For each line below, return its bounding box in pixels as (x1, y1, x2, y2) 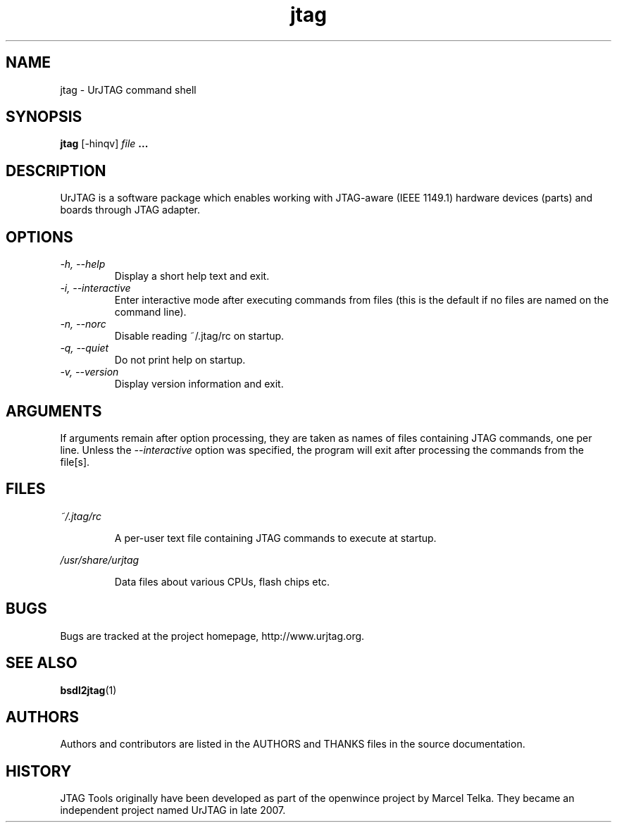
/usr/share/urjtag (60, 553, 139, 566)
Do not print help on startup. (114, 354, 246, 366)
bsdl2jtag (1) (60, 684, 117, 696)
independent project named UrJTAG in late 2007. (60, 804, 286, 817)
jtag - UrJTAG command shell (60, 83, 197, 96)
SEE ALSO (6, 654, 77, 672)
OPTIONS (6, 228, 73, 246)
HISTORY (6, 762, 72, 780)
